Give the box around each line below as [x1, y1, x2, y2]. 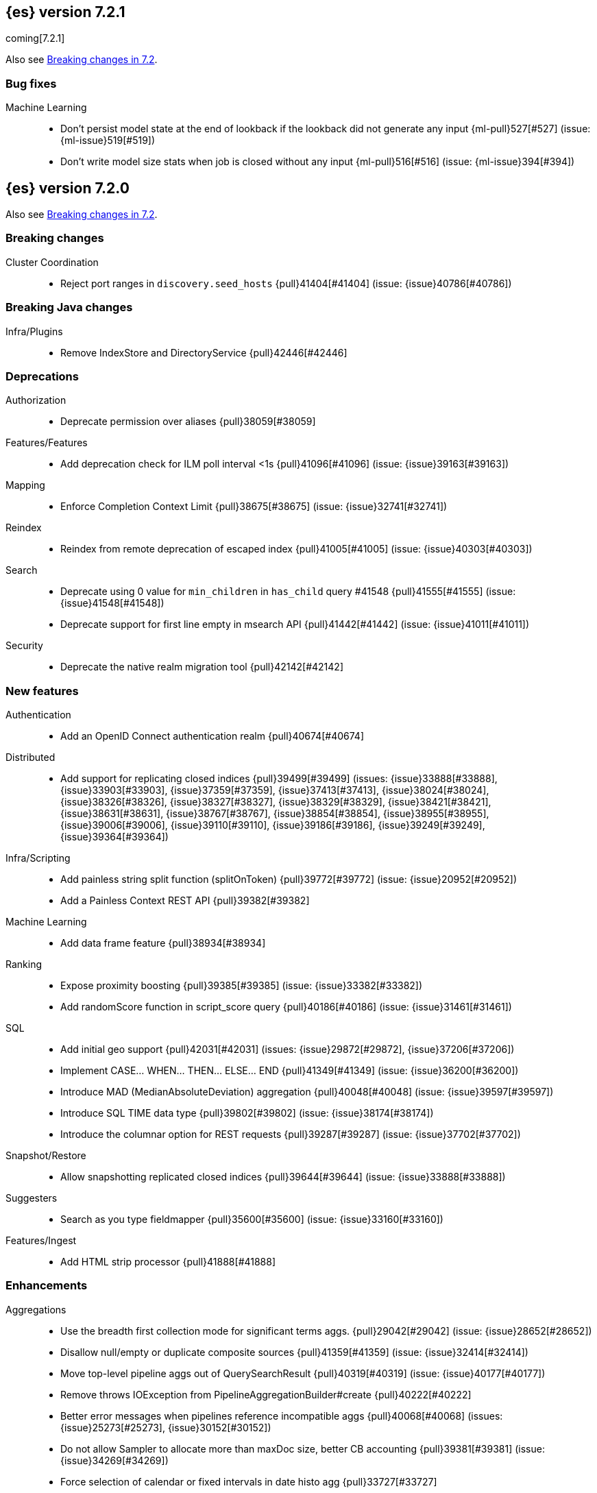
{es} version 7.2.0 [5, 179, 130, 197]
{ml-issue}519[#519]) [60, 134, 156, 147]
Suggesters [5, 1192, 58, 1204]
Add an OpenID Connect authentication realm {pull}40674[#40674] [60, 730, 364, 742]
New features [5, 683, 79, 698]
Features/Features [5, 437, 88, 449]
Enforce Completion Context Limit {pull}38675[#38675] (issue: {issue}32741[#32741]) [60, 500, 448, 513]
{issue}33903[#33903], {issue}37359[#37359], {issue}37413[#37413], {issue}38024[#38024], [60, 784, 489, 797]
